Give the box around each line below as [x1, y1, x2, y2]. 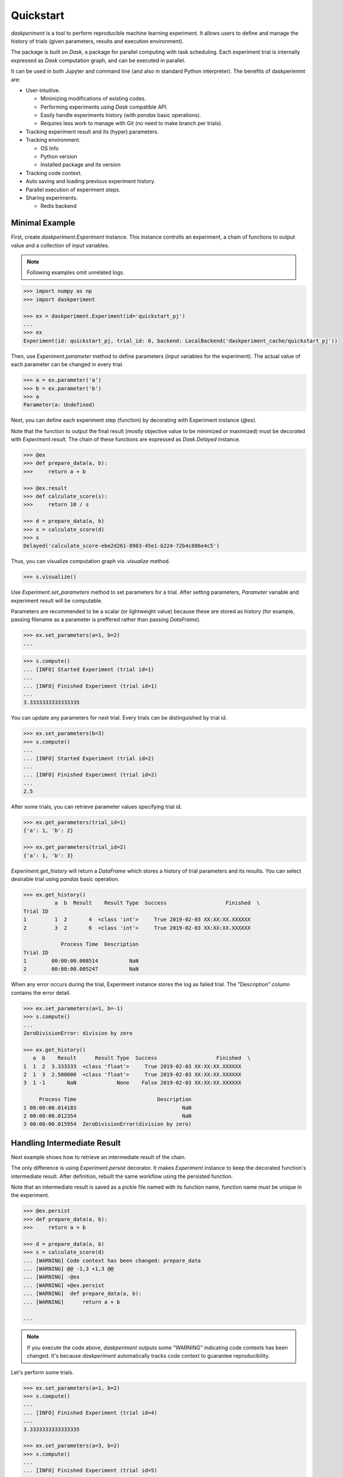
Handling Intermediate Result [11, 1138, 121, 1148]
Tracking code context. [25, 169, 82, 177]
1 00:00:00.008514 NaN [23, 958, 139, 964]
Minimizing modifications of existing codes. [40, 95, 146, 102]
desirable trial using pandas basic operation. [11, 875, 120, 883]
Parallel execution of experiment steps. [25, 186, 121, 193]
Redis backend [40, 203, 77, 210]
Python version [40, 153, 77, 160]
